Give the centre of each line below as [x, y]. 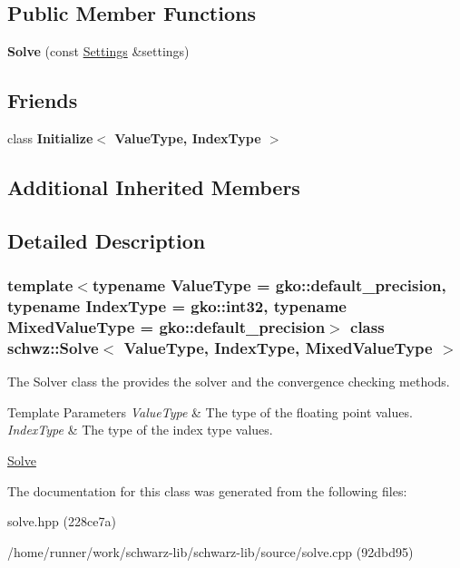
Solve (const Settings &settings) [98, 51]
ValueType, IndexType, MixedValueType [278, 347]
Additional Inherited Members [154, 186]
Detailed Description [107, 240]
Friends [43, 100]
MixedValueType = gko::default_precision [166, 326]
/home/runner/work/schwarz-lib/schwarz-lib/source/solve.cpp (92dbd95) [210, 551]
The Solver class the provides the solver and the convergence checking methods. [229, 382]
